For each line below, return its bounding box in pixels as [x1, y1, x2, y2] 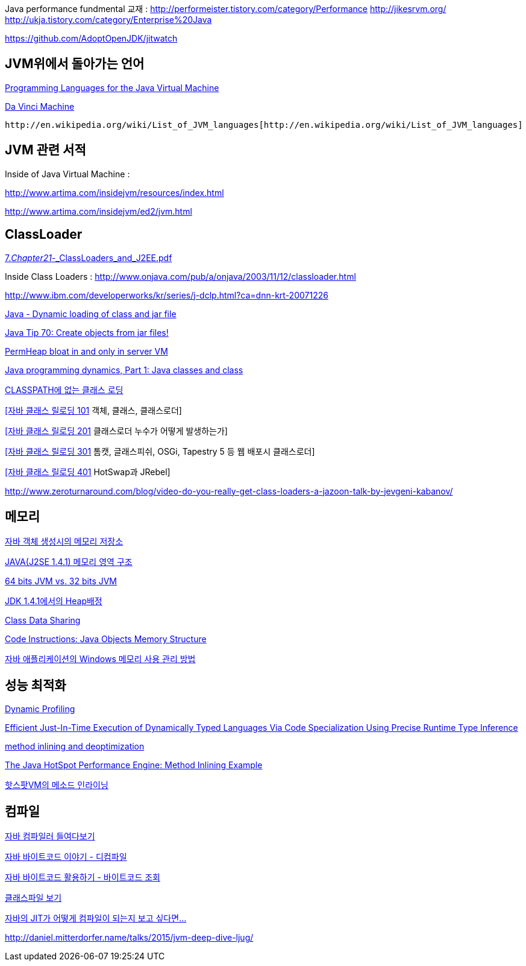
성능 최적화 [5, 677, 66, 693]
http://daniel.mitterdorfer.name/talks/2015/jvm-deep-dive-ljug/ [5, 932, 254, 943]
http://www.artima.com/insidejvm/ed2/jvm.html [5, 206, 192, 216]
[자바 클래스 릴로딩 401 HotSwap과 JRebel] [5, 466, 171, 477]
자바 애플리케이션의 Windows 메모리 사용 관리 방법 [5, 654, 196, 665]
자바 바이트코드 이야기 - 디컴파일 [5, 851, 127, 862]
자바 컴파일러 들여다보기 [5, 831, 95, 842]
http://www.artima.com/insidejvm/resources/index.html [5, 187, 224, 198]
